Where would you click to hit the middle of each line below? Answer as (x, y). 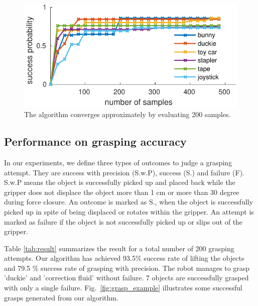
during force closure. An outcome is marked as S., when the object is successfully (129, 202)
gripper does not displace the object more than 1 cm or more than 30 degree (122, 192)
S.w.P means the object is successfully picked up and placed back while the (120, 182)
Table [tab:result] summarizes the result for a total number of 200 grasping (119, 248)
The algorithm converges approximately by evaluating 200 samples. (127, 114)
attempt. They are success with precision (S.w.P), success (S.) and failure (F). (124, 172)
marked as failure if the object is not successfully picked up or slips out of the (123, 221)
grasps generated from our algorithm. (61, 297)
